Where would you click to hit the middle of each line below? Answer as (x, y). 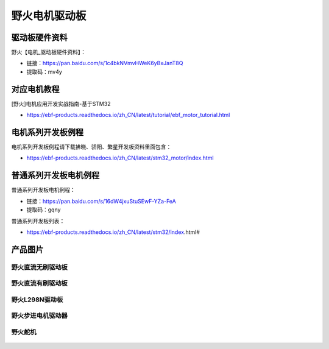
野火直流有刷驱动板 (40, 283)
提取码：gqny (44, 210)
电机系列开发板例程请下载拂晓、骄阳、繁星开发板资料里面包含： (91, 147)
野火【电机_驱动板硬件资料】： (49, 52)
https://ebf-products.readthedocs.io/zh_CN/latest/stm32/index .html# (113, 232)
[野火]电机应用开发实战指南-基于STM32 (61, 104)
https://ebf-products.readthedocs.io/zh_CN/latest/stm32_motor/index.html (120, 158)
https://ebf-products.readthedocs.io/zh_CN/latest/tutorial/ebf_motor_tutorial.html (128, 115)
